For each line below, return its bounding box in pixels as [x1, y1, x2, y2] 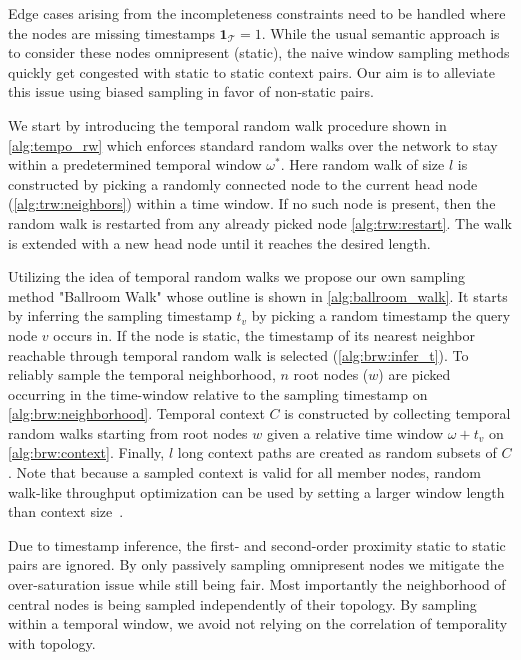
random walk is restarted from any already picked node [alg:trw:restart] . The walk [8, 212, 512, 233]
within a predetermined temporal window [8, 154, 262, 175]
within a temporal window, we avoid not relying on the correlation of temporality [8, 613, 508, 634]
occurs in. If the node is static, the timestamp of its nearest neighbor [53, 324, 476, 345]
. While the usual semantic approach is [261, 22, 500, 43]
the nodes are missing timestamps [8, 22, 215, 43]
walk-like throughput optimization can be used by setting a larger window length [8, 481, 505, 502]
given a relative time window [266, 422, 444, 443]
